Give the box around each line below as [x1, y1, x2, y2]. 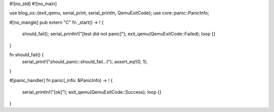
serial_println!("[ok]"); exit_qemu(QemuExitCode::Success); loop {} [22, 89, 162, 95]
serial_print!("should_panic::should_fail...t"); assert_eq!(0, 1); [22, 59, 148, 65]
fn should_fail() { [9, 51, 44, 58]
